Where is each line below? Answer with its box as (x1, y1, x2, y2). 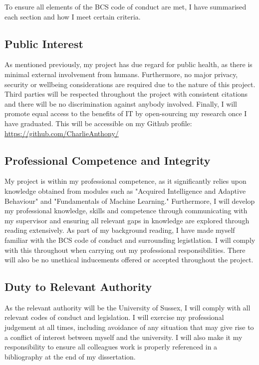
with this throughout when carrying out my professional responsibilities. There (4, 244, 246, 255)
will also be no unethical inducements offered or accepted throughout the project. (4, 254, 254, 265)
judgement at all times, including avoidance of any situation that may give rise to (4, 322, 254, 332)
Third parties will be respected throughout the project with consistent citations (4, 89, 248, 99)
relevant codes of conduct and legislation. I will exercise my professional (4, 312, 224, 322)
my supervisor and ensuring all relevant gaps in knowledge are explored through (4, 215, 250, 225)
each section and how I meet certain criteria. (4, 11, 141, 22)
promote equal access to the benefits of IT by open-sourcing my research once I (4, 108, 247, 119)
